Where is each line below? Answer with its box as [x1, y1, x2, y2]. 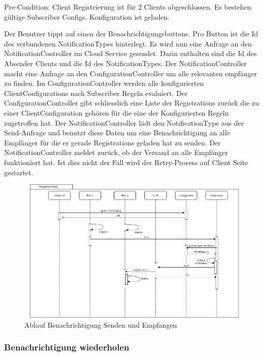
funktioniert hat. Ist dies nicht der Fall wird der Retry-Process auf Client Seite [4, 157, 248, 167]
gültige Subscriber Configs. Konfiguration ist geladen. [4, 11, 170, 22]
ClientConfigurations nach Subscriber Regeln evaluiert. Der [4, 87, 188, 98]
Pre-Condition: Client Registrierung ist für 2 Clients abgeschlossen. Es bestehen [4, 2, 251, 12]
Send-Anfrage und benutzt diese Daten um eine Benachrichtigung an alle [4, 127, 230, 138]
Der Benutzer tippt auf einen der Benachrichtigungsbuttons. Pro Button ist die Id [4, 28, 258, 39]
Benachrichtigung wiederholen [4, 341, 129, 353]
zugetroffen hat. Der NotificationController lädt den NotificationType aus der [4, 117, 244, 128]
